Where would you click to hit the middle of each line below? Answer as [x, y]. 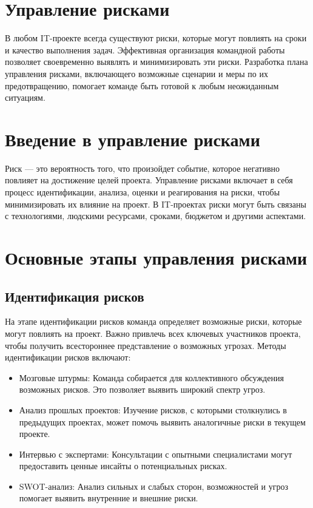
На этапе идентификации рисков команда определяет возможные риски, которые [153, 321]
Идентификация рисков [75, 296]
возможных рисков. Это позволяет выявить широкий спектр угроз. [142, 389]
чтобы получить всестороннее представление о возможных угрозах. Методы [146, 345]
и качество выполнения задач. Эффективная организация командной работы [145, 49]
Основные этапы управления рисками [156, 257]
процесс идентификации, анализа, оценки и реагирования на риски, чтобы [143, 192]
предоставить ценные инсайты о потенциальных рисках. [123, 466]
